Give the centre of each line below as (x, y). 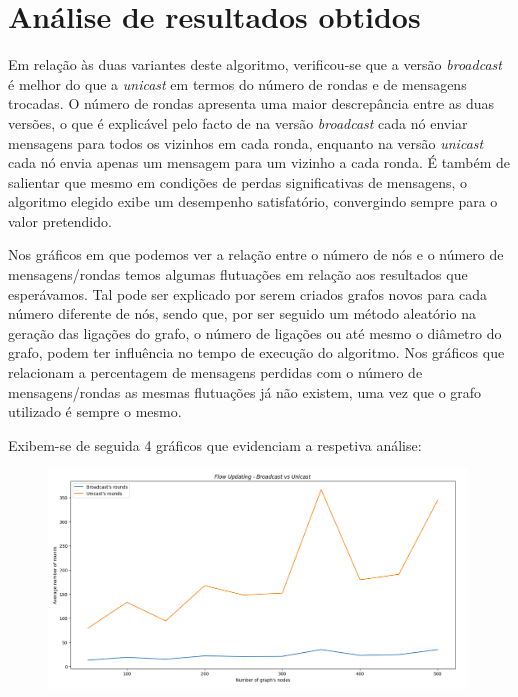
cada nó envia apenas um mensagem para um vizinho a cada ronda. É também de (259, 162)
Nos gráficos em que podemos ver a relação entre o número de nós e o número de (256, 254)
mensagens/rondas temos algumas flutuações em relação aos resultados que (238, 274)
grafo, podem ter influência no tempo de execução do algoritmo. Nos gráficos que (256, 352)
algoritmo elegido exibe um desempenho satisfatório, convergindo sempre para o (253, 201)
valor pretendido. (60, 220)
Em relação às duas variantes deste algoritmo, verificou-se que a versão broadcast (255, 64)
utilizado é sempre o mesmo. (95, 411)
